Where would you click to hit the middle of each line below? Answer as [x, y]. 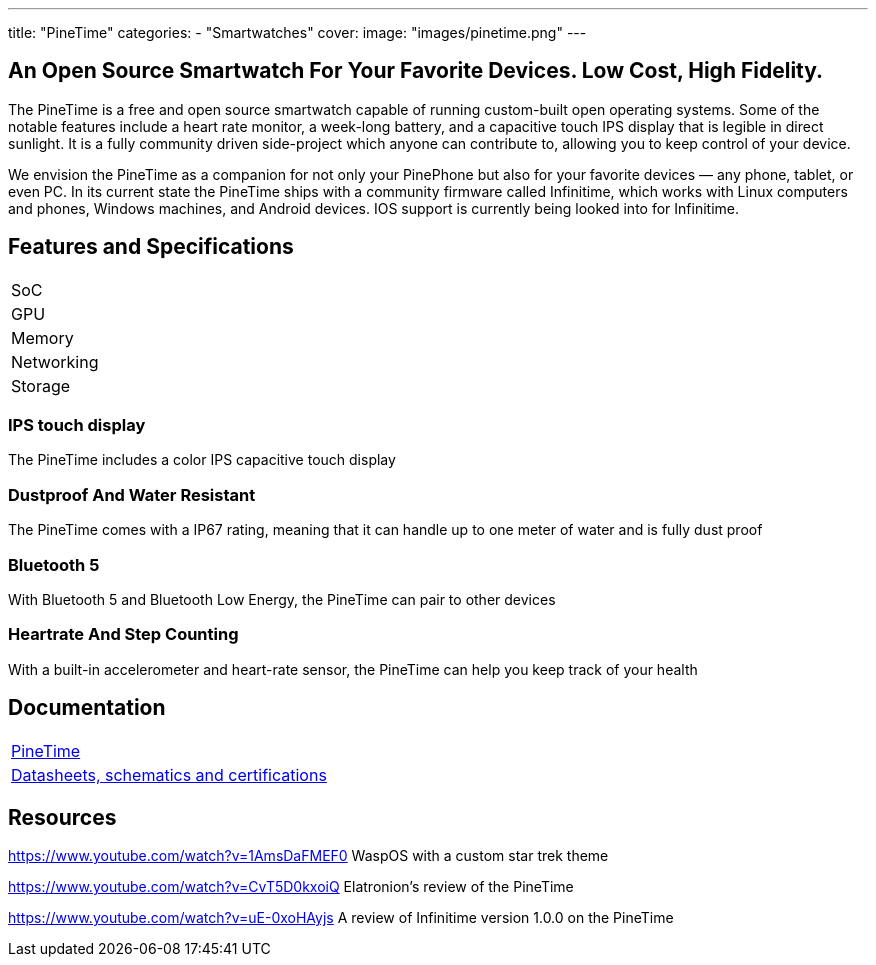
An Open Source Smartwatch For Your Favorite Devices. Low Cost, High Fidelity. [416, 71]
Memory [42, 337]
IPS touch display [77, 425]
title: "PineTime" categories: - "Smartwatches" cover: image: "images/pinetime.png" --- [297, 32]
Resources [62, 817]
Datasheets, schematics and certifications [169, 774]
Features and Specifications [151, 247]
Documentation [87, 708]
